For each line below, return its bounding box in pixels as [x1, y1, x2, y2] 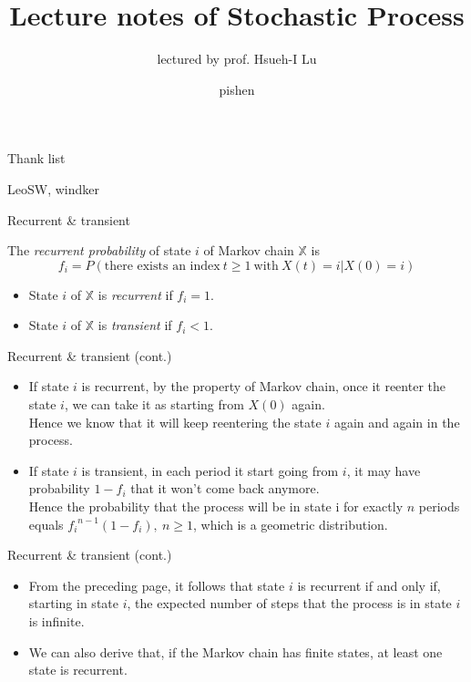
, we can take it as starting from [64, 395, 244, 414]
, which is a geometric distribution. [192, 514, 388, 533]
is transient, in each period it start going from [81, 460, 339, 480]
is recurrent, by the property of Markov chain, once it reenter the [81, 377, 445, 396]
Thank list [7, 149, 66, 168]
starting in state [28, 594, 118, 613]
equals [28, 514, 64, 533]
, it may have [346, 460, 421, 480]
